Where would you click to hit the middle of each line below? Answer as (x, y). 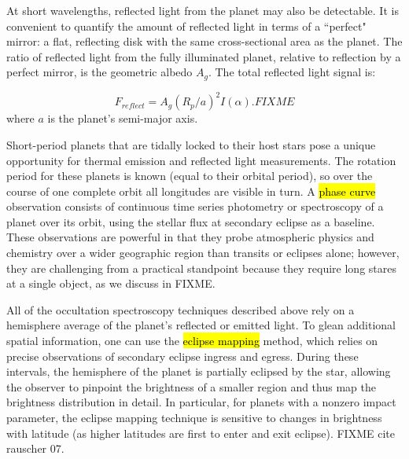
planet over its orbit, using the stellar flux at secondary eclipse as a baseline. (191, 221)
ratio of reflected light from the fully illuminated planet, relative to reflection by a (204, 56)
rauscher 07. (35, 448)
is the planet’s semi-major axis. (123, 118)
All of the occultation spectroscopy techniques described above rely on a (181, 309)
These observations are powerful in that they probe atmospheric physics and (190, 237)
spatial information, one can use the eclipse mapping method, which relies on (192, 341)
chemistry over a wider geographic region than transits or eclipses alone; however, (203, 253)
